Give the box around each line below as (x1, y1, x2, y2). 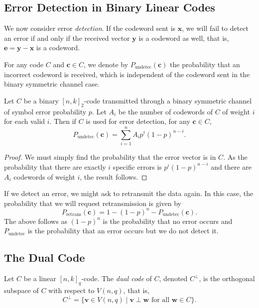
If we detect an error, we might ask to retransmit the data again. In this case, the (4, 188, 254, 199)
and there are (211, 161, 252, 172)
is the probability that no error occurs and (103, 215, 233, 226)
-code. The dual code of (81, 273, 152, 284)
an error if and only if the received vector (4, 32, 130, 43)
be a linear (23, 273, 56, 284)
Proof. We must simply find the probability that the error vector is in (4, 151, 216, 162)
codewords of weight (13, 171, 75, 182)
